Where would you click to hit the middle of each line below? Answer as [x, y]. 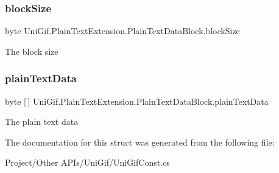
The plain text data [42, 122]
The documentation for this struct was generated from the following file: [140, 142]
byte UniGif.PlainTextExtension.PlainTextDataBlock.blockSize [122, 31]
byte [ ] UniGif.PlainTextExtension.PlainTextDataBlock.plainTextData [137, 101]
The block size [32, 51]
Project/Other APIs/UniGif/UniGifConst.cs [87, 162]
